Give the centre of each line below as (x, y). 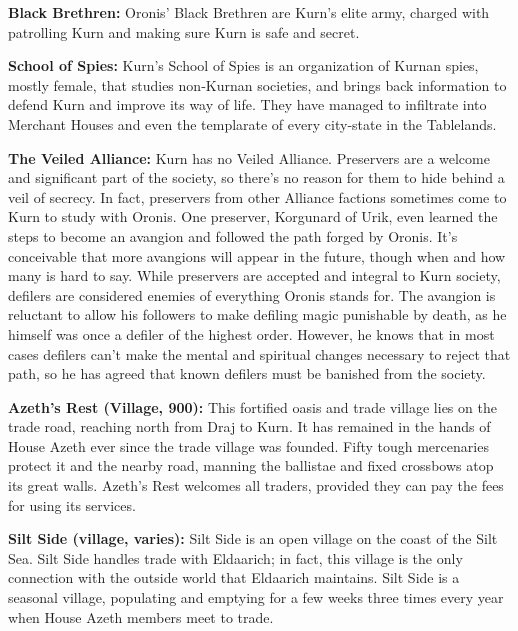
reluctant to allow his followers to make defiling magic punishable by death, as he (257, 314)
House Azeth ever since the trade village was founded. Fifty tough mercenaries (248, 445)
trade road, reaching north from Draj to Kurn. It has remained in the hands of (249, 426)
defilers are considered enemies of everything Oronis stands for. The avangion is (252, 294)
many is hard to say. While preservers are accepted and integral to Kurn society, (254, 275)
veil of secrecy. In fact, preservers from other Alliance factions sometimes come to (257, 196)
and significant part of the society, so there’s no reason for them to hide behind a (256, 177)
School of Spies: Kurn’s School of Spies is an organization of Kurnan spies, (243, 65)
